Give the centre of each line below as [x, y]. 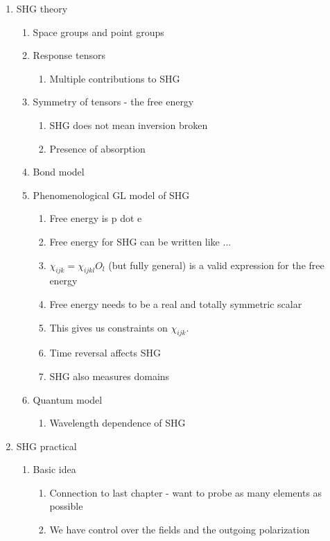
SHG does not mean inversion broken [129, 124]
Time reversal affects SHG [105, 353]
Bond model [59, 172]
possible [66, 506]
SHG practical [46, 446]
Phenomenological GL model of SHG [111, 195]
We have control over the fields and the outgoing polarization [180, 530]
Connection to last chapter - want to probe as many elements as [186, 492]
